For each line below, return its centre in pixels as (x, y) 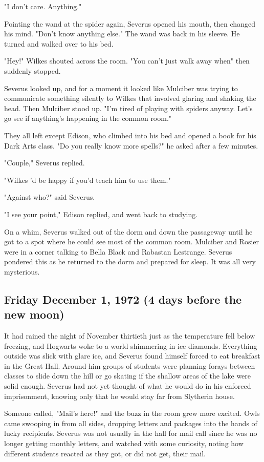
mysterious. (22, 271)
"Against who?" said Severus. (50, 197)
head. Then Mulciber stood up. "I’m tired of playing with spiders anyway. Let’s (128, 108)
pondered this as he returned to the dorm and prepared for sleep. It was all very (130, 261)
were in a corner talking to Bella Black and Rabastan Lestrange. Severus (118, 251)
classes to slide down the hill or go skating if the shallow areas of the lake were (128, 376)
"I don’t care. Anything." (43, 6)
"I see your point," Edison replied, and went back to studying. (101, 214)
